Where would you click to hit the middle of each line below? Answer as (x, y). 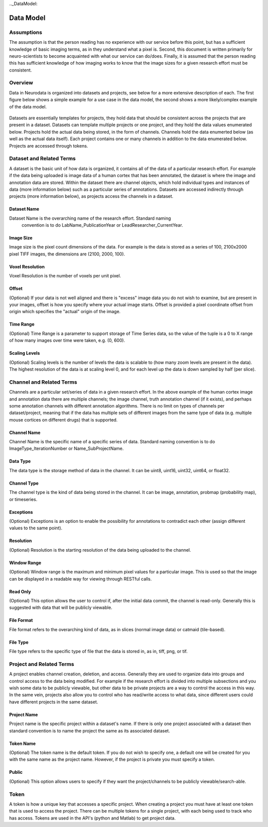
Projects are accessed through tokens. (49, 146)
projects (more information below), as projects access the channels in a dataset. (91, 196)
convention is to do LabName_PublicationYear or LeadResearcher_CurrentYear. (102, 225)
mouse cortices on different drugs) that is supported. (63, 419)
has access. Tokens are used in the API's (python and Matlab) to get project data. (92, 818)
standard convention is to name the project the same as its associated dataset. (90, 731)
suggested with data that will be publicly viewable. (61, 608)
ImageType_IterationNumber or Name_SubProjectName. (67, 449)
